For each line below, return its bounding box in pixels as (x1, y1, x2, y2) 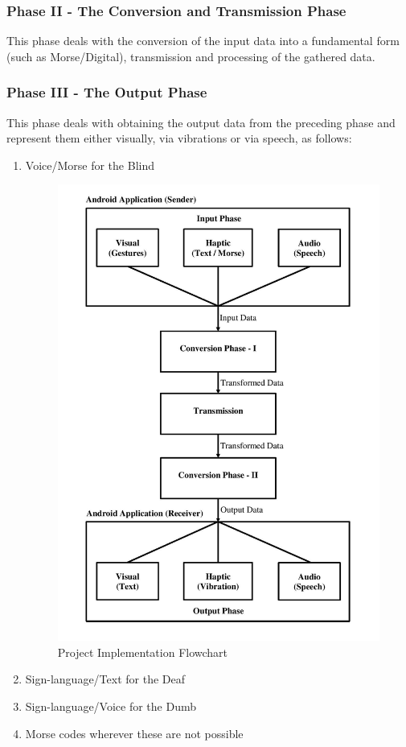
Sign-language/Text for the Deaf (25, 671, 185, 687)
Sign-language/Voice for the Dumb (25, 698, 196, 714)
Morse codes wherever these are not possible (25, 724, 244, 741)
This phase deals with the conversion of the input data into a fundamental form (6, 32, 400, 49)
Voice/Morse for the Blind (25, 156, 154, 173)
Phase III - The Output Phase (6, 82, 207, 102)
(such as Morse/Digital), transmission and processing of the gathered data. (6, 47, 375, 64)
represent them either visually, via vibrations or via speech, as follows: (6, 130, 352, 147)
